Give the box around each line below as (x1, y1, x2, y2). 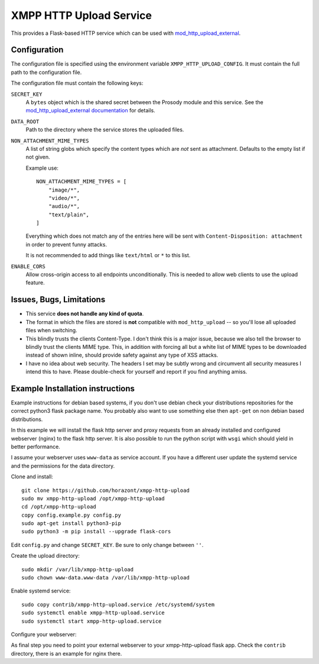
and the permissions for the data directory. (11, 462, 115, 469)
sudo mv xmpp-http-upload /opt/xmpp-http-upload (21, 495, 165, 502)
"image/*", (48, 186, 80, 193)
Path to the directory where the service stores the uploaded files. (25, 126, 184, 133)
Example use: (25, 164, 59, 171)
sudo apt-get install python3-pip (21, 520, 121, 527)
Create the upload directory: (11, 552, 80, 559)
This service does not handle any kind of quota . (25, 310, 144, 318)
